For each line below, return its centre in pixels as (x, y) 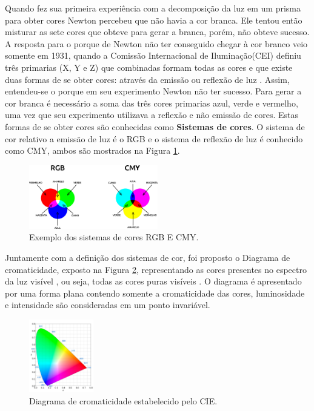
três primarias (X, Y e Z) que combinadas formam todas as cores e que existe (149, 67)
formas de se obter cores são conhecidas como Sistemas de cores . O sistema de (155, 126)
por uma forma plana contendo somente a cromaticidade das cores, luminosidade (155, 293)
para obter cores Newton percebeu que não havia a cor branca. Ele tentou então (154, 20)
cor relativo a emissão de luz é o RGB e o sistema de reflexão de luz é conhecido (154, 138)
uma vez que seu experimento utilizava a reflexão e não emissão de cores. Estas (152, 115)
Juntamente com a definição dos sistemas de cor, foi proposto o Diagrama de (148, 258)
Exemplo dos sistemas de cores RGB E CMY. (114, 237)
